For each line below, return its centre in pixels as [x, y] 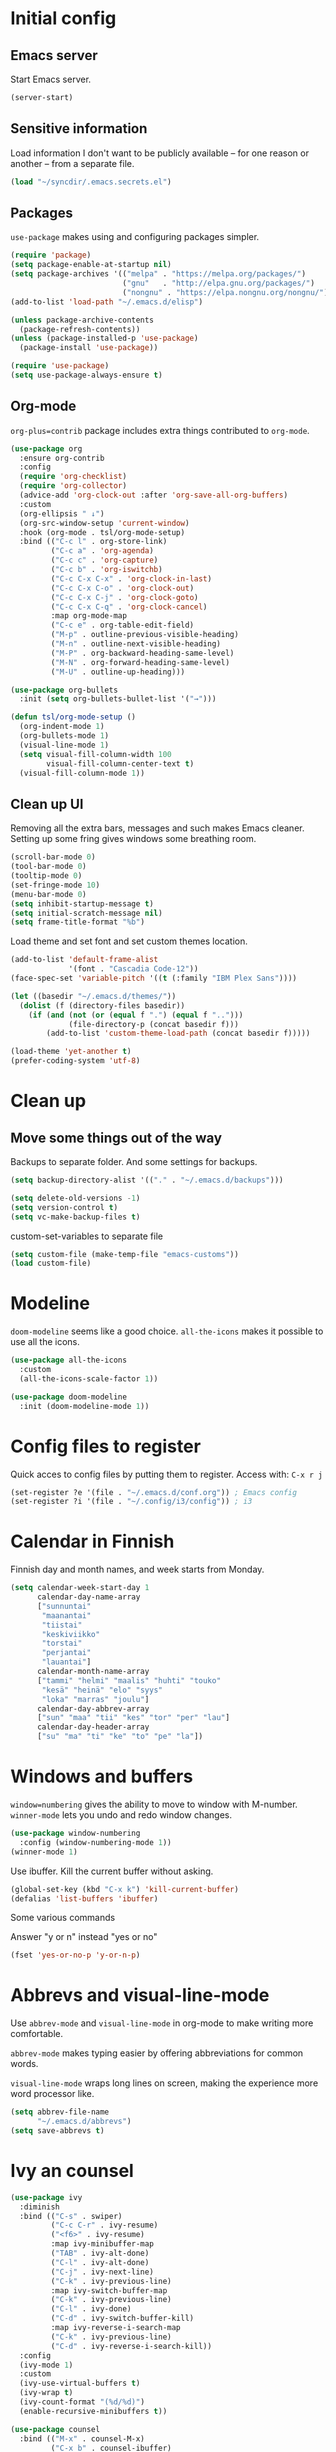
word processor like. [52, 2094]
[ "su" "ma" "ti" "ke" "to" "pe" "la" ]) [119, 1737]
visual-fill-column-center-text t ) [120, 763]
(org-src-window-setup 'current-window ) [104, 523]
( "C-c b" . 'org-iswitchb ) [106, 570]
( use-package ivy [46, 2197]
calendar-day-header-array [93, 1727]
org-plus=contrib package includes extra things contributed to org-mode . [160, 430]
